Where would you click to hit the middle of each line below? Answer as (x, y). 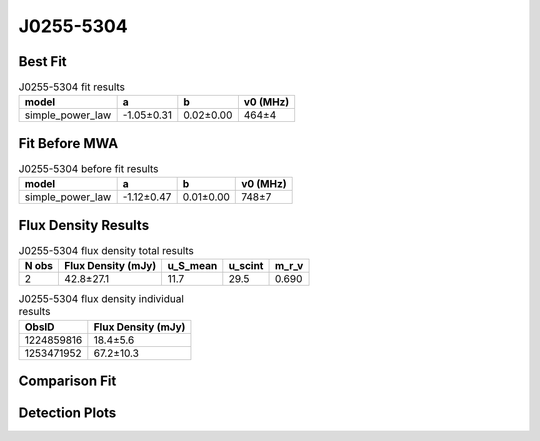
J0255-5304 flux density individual (101, 299)
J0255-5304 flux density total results (106, 251)
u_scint (246, 266)
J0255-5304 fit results (71, 87)
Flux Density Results (84, 225)
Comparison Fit (67, 381)
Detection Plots (67, 413)
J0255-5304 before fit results (88, 169)
